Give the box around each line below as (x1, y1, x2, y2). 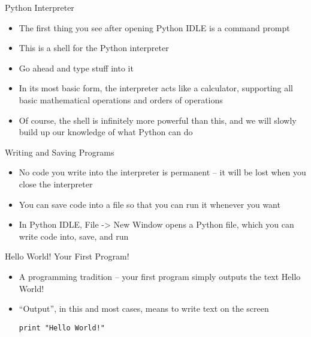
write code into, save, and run (19, 229, 129, 242)
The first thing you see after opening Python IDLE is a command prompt (19, 21, 290, 34)
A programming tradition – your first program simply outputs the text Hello (19, 270, 301, 282)
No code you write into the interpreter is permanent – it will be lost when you (19, 166, 306, 178)
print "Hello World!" (19, 323, 105, 332)
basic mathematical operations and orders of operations (19, 93, 223, 106)
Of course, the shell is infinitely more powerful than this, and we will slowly (19, 114, 297, 126)
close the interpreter (19, 177, 93, 190)
